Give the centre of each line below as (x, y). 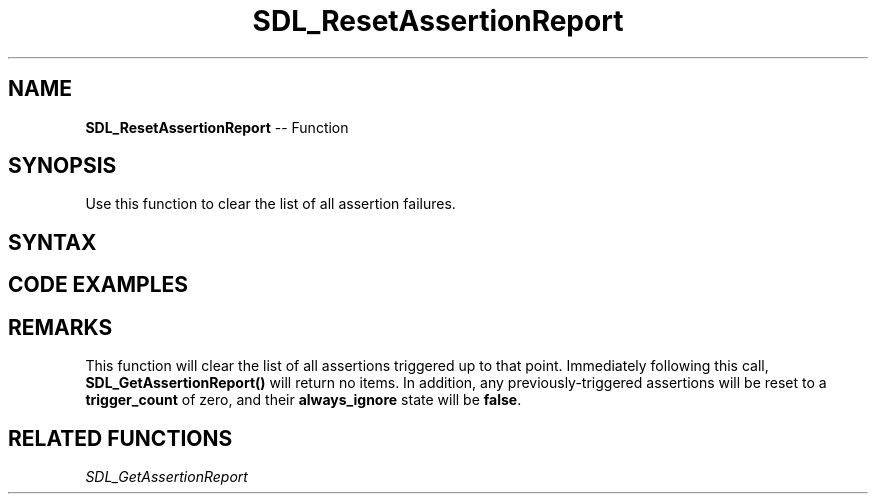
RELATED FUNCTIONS (120, 438)
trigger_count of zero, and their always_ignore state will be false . (303, 400)
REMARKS (60, 327)
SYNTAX (52, 242)
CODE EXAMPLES (98, 285)
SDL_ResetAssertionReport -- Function (217, 127)
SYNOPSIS (62, 166)
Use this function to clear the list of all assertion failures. (270, 204)
